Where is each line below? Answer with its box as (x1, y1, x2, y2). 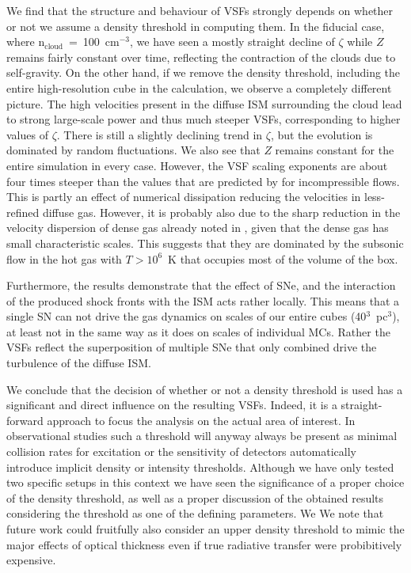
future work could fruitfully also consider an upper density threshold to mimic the (6, 521, 405, 537)
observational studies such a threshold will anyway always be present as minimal (6, 427, 398, 444)
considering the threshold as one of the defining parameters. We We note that (6, 505, 384, 522)
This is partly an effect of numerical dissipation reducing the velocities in (6, 188, 361, 205)
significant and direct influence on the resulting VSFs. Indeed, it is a (6, 397, 337, 413)
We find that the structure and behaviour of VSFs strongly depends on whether (6, 2, 394, 18)
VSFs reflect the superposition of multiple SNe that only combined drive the (6, 339, 377, 355)
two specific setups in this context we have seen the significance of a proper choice (6, 474, 405, 491)
